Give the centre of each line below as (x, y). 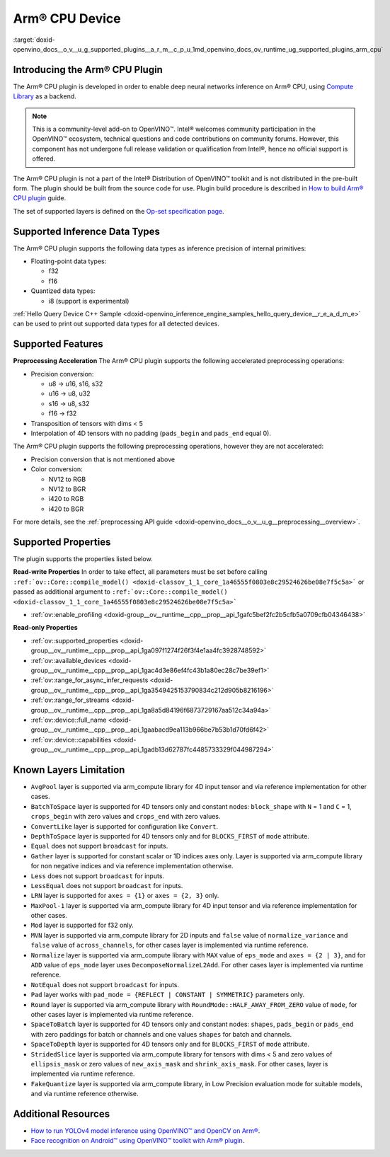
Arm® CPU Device (67, 18)
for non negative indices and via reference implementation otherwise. (132, 866)
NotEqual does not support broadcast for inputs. (105, 984)
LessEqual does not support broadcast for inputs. (107, 885)
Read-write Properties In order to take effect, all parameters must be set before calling (140, 572)
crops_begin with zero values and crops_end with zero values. (126, 817)
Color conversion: (57, 469)
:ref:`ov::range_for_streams (70, 700)
